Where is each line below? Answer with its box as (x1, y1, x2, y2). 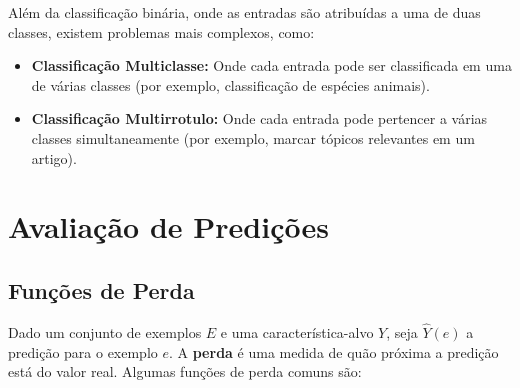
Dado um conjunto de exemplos (8, 321, 202, 342)
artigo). (31, 147, 77, 168)
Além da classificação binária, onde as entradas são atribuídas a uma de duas (8, 2, 481, 22)
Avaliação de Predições (8, 206, 329, 247)
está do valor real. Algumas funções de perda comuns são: (8, 361, 362, 382)
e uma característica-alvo (220, 321, 374, 342)
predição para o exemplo (8, 341, 158, 362)
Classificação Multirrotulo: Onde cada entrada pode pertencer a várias (31, 108, 488, 129)
